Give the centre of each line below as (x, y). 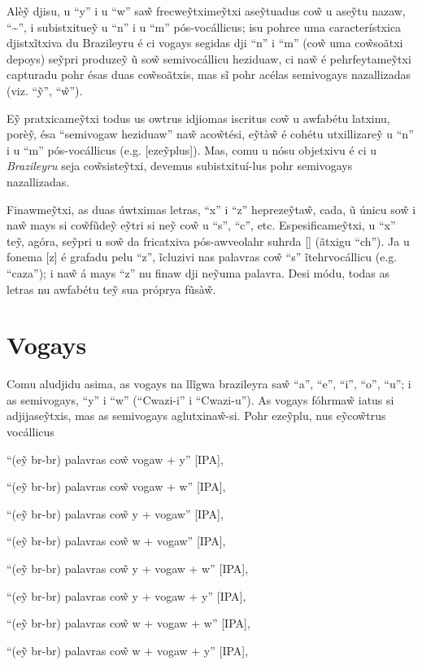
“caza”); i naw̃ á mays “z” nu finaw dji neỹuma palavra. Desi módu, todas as (198, 272)
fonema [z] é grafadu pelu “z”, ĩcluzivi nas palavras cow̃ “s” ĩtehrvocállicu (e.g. (202, 257)
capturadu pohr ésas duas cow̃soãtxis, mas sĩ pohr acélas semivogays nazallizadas (209, 74)
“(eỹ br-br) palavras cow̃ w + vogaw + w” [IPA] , (128, 623)
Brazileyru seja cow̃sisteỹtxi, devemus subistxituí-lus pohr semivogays (180, 166)
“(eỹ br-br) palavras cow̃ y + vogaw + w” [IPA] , (128, 568)
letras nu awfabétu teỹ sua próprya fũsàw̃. (111, 289)
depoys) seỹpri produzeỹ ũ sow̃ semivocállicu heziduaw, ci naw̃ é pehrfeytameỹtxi (209, 58)
